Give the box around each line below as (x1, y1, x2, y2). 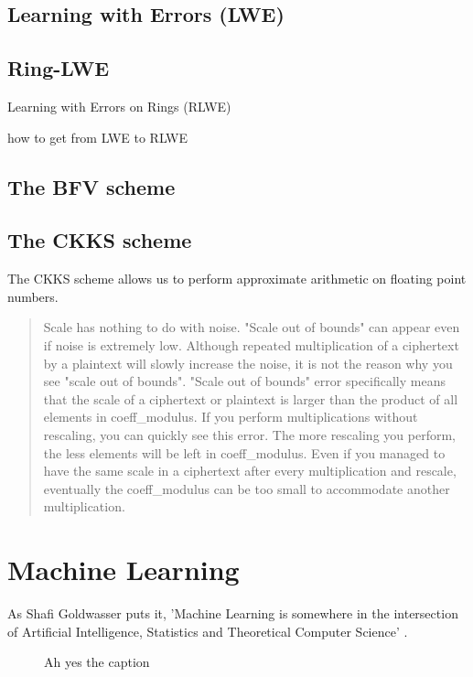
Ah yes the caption (44, 652, 150, 672)
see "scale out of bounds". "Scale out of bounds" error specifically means (43, 371, 446, 391)
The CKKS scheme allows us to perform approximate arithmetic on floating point (7, 269, 467, 288)
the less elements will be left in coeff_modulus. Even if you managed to (43, 443, 446, 462)
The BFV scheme (7, 172, 176, 200)
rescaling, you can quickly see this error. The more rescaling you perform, (43, 424, 456, 444)
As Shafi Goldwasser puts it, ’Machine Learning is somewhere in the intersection (7, 604, 458, 622)
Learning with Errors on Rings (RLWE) (7, 96, 231, 115)
